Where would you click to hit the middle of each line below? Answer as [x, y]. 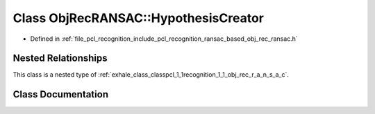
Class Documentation [61, 94]
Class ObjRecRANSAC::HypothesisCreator [138, 18]
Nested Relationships [60, 58]
